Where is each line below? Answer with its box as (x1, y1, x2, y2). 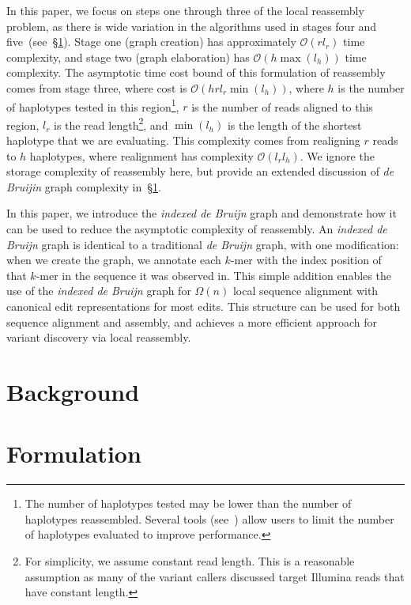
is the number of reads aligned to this (191, 98, 373, 115)
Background (6, 375, 140, 407)
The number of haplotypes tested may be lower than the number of (25, 495, 352, 512)
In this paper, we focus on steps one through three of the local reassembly (6, 2, 364, 18)
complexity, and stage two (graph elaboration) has (6, 48, 250, 65)
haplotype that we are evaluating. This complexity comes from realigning (6, 132, 360, 149)
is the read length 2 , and (53, 114, 168, 133)
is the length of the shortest (227, 116, 362, 133)
